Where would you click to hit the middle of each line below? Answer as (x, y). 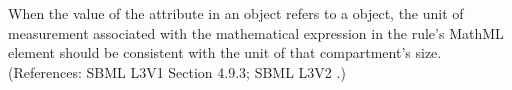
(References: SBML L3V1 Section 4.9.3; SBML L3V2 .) (177, 71)
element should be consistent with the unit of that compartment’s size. (225, 52)
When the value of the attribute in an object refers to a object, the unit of (236, 13)
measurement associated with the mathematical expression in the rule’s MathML (256, 32)
